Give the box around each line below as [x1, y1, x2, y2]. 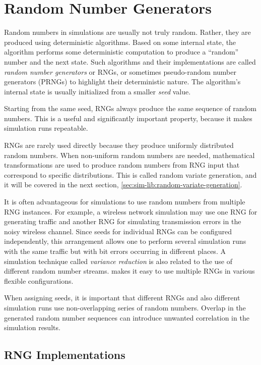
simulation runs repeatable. [4, 123, 88, 133]
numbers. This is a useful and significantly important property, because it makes [4, 113, 252, 123]
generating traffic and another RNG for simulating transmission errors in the [4, 216, 241, 227]
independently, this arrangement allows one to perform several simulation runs [4, 236, 246, 246]
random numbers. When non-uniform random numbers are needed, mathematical [4, 149, 255, 160]
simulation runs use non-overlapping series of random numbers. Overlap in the [4, 302, 246, 312]
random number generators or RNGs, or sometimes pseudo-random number [4, 66, 236, 77]
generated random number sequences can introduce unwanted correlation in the [4, 312, 249, 323]
